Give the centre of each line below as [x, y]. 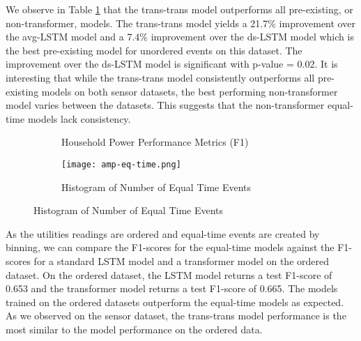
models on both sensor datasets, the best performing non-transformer [190, 91]
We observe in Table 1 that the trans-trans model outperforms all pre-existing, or [179, 9]
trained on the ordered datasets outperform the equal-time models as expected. [175, 302]
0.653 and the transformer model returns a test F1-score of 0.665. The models [172, 288]
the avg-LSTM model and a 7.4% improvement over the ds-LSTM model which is [180, 37]
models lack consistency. [79, 118]
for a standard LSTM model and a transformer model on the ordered [181, 260]
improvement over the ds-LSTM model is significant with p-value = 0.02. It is [172, 64]
